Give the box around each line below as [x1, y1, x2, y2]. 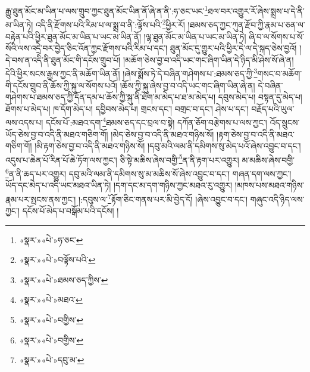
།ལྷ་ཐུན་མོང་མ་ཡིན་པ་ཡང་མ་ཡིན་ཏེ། [143, 30, 246, 42]
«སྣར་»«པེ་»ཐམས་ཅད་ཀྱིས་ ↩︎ [19, 273, 108, 286]
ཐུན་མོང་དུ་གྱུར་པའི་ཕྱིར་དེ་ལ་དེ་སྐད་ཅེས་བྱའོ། [170, 42, 297, 54]
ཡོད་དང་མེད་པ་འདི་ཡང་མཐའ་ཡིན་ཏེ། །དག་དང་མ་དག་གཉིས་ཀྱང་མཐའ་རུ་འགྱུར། [5, 179, 233, 191]
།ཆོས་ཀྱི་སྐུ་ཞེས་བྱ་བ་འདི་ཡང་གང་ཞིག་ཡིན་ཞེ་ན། [120, 79, 255, 91]
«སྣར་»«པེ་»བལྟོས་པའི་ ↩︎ [19, 253, 96, 266]
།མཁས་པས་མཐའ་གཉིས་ [234, 179, 305, 191]
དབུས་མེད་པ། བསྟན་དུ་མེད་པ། [218, 91, 302, 103]
